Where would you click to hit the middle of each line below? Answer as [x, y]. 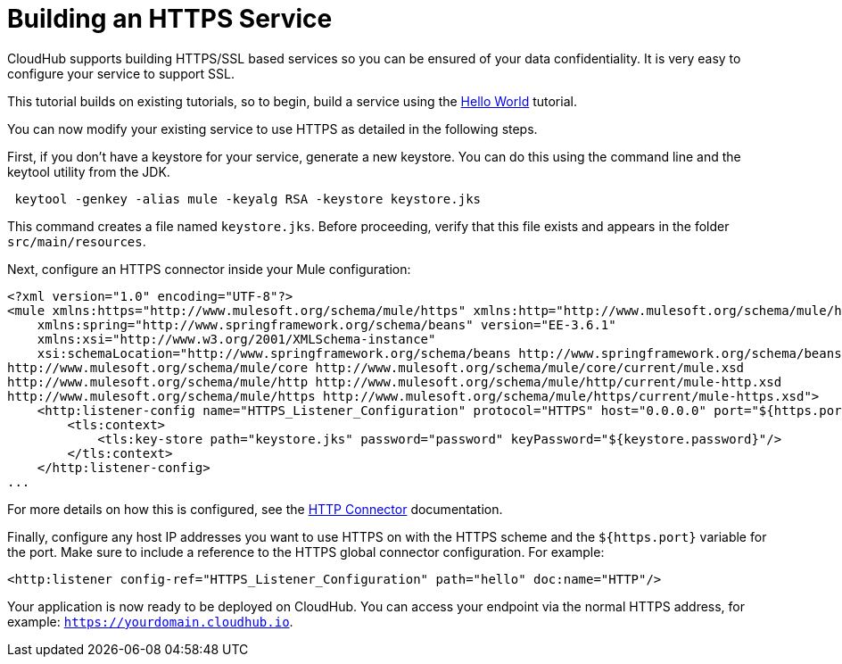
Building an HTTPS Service [170, 19]
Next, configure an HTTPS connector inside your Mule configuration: [209, 269]
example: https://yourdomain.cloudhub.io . [150, 621]
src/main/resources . [77, 241]
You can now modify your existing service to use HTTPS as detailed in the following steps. [272, 129]
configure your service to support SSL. [121, 73]
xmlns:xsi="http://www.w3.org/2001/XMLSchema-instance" [236, 339]
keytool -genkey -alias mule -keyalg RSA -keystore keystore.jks [248, 199]
